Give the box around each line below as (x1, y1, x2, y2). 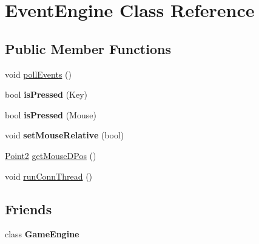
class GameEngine (5, 228, 79, 240)
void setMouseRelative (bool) (5, 129, 124, 141)
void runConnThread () (5, 169, 93, 182)
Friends (5, 199, 52, 218)
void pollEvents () (5, 67, 72, 80)
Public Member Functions (5, 39, 171, 58)
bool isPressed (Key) (5, 88, 88, 101)
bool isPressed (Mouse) (5, 108, 96, 121)
